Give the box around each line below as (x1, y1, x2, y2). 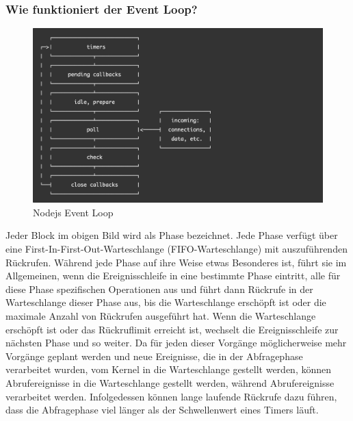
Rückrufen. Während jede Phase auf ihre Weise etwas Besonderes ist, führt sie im (5, 255, 347, 269)
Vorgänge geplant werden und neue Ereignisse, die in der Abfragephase (5, 348, 303, 363)
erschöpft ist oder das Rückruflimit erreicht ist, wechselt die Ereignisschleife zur (5, 322, 339, 336)
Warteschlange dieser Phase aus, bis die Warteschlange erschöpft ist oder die (5, 295, 326, 309)
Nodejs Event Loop (33, 205, 114, 219)
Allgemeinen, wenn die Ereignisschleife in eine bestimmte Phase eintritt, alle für (5, 268, 341, 283)
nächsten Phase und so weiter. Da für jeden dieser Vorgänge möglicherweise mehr (5, 335, 347, 350)
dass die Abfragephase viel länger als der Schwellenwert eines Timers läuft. (5, 403, 319, 417)
